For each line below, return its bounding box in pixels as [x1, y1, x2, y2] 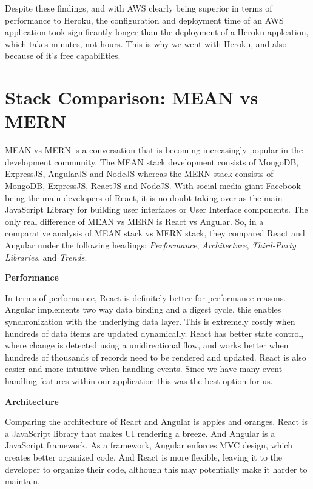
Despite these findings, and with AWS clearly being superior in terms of [5, 2, 272, 14]
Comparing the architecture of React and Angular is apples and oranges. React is [5, 415, 308, 428]
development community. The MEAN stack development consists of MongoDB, [5, 155, 299, 168]
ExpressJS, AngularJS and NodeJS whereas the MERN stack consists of [5, 167, 274, 180]
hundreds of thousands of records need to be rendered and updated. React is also [5, 350, 306, 363]
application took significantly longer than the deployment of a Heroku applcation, [5, 25, 309, 38]
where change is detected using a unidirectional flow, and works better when [5, 339, 289, 351]
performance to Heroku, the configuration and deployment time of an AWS [5, 13, 284, 26]
